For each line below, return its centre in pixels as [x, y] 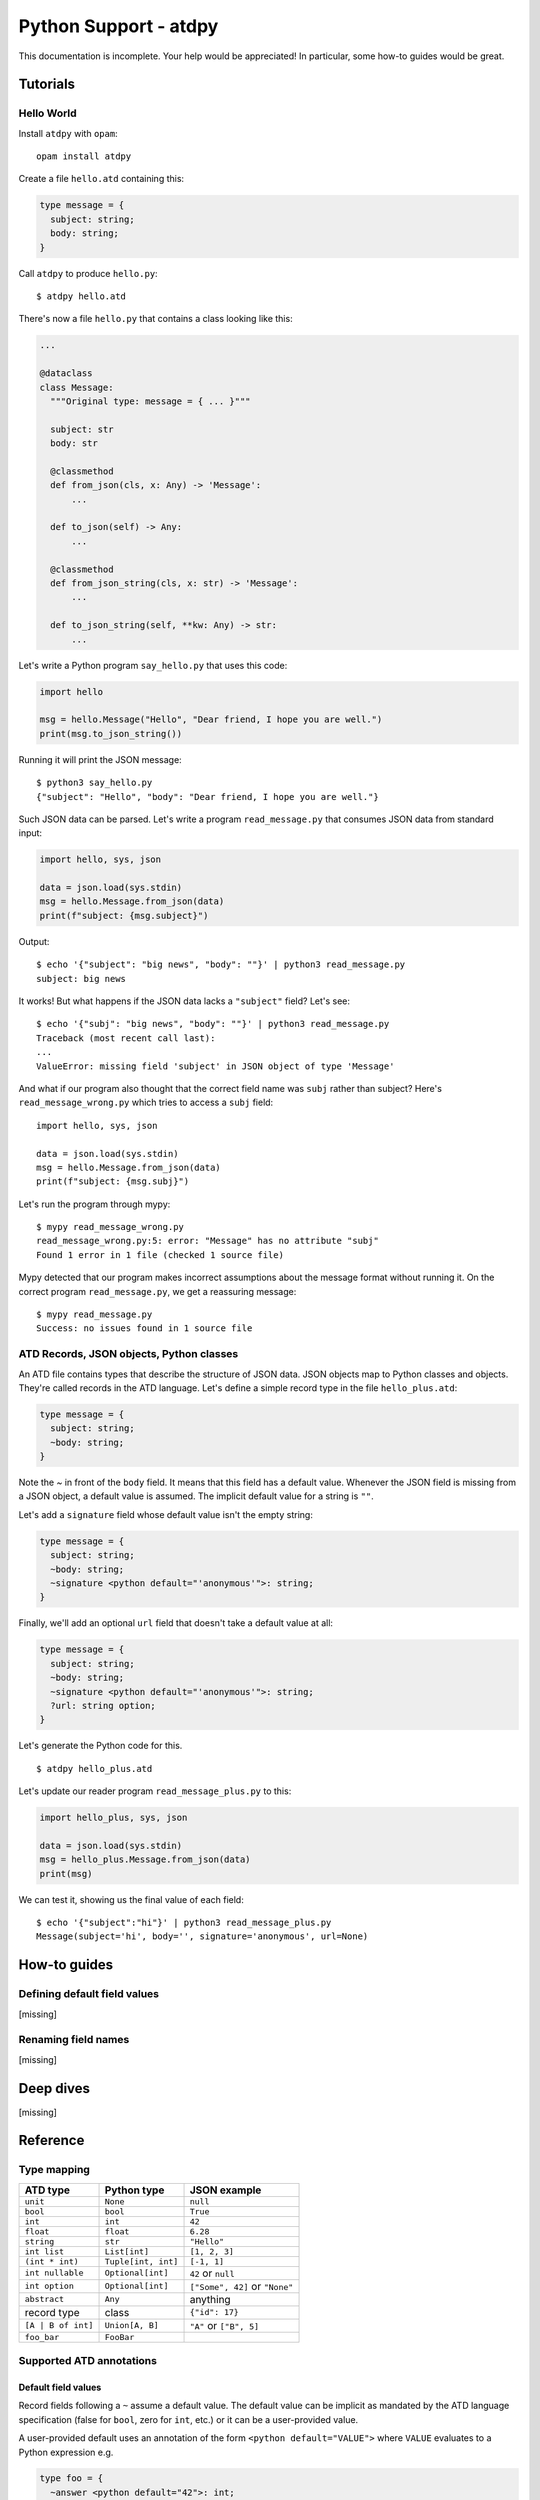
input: [30, 833]
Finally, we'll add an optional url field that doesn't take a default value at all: [176, 1623]
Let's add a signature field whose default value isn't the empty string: [166, 1514]
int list [44, 2251]
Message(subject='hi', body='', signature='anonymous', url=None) [202, 1936]
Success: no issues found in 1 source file [144, 1328]
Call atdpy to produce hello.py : [88, 273]
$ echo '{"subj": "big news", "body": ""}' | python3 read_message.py [213, 1024]
